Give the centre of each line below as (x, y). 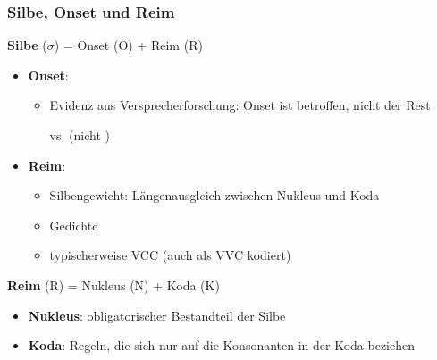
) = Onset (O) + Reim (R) (128, 45)
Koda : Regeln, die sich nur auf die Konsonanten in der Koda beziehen (222, 345)
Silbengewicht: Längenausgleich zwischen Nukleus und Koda (214, 195)
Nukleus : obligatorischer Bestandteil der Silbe (157, 315)
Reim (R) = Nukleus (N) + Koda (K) (113, 285)
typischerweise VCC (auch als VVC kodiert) (170, 255)
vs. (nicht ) (80, 135)
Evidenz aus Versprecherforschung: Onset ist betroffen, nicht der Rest (240, 105)
